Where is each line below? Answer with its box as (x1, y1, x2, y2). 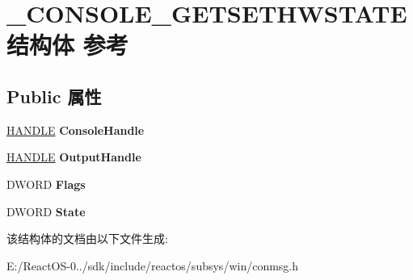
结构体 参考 (6, 28, 129, 61)
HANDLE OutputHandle (6, 148, 141, 165)
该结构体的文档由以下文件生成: (6, 230, 168, 247)
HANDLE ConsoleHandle (6, 121, 145, 138)
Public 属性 (6, 83, 102, 108)
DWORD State (6, 203, 86, 219)
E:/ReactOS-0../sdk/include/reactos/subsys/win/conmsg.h (6, 257, 299, 274)
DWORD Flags (6, 175, 86, 192)
